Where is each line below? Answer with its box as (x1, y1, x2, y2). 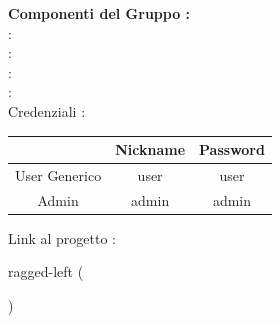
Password (199, 139, 265, 160)
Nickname (115, 139, 186, 160)
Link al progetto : (8, 227, 116, 248)
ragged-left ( (8, 261, 84, 282)
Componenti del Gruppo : (8, 3, 191, 23)
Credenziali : (8, 100, 86, 121)
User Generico (15, 164, 102, 185)
